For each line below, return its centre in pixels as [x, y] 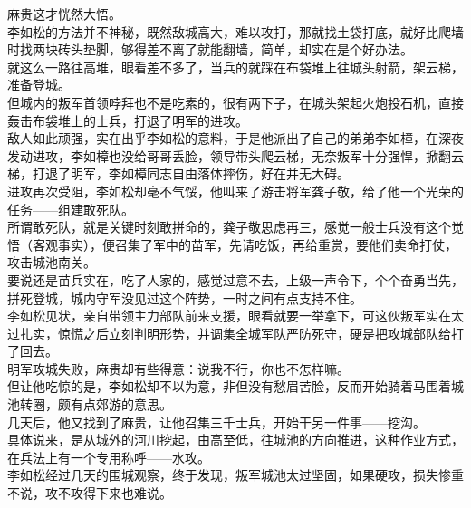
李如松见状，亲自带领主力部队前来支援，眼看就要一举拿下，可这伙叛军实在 [229, 316]
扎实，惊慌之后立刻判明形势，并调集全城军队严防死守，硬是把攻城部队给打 [241, 333]
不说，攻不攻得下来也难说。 [90, 493]
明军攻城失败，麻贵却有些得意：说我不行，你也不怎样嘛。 [178, 368]
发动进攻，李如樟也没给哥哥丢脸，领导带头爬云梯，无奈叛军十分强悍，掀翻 [229, 155]
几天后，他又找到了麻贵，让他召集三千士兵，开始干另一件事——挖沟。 [216, 422]
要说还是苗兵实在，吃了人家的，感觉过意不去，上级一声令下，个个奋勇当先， [235, 279]
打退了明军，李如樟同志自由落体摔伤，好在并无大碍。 [191, 173]
